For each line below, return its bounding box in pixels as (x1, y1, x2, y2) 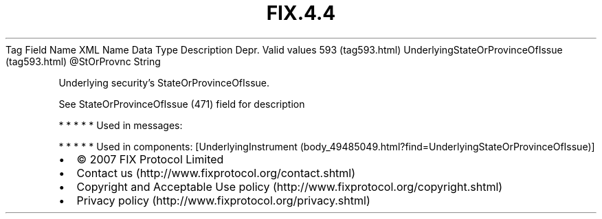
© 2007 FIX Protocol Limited (76, 152, 224, 166)
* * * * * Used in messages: (58, 119, 183, 131)
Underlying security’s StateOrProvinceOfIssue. (58, 76, 270, 89)
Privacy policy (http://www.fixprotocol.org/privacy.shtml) (76, 193, 370, 207)
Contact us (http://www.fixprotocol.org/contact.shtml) (76, 165, 356, 180)
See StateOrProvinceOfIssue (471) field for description (58, 97, 305, 110)
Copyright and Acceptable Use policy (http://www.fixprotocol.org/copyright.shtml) (76, 179, 503, 194)
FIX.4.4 (266, 1, 336, 25)
